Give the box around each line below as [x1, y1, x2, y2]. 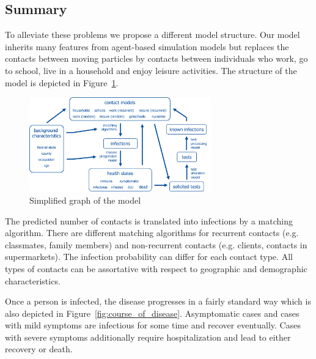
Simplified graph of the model [29, 193, 141, 206]
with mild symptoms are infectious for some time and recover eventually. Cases [5, 319, 301, 331]
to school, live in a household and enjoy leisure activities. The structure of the [5, 64, 297, 76]
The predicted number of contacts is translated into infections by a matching [5, 214, 293, 227]
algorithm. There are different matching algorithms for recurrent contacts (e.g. [5, 226, 299, 239]
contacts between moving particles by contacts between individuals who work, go [5, 52, 308, 65]
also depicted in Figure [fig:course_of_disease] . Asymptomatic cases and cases [5, 306, 299, 319]
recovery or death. [5, 342, 73, 355]
